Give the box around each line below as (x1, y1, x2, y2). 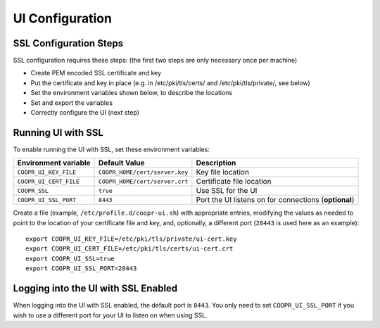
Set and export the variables (30, 99, 113, 107)
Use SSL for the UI (196, 186, 258, 196)
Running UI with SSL (13, 127, 103, 139)
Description (196, 158, 236, 168)
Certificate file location (196, 177, 272, 187)
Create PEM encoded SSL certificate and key (30, 69, 162, 77)
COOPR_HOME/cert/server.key (99, 168, 189, 176)
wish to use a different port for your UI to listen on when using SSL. (13, 310, 208, 320)
